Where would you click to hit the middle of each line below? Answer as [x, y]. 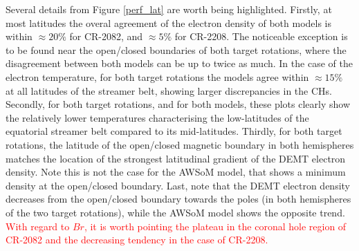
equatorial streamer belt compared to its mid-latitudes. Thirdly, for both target [174, 131]
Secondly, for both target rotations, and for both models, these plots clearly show [178, 104]
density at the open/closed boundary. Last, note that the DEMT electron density [178, 185]
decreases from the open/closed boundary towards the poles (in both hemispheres [178, 199]
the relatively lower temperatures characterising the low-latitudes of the [157, 117]
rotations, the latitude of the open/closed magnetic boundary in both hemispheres [180, 144]
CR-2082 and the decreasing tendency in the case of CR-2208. [137, 240]
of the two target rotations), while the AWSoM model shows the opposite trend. [175, 212]
